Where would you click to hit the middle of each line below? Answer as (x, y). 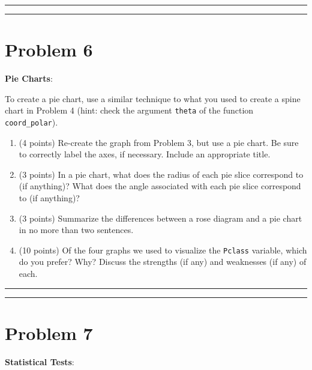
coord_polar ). (31, 122)
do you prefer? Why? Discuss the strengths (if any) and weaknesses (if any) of (163, 262)
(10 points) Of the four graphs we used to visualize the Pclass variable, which (163, 250)
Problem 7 (49, 332)
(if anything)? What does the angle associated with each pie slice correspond (160, 186)
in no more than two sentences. (76, 230)
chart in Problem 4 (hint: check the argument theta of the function (129, 110)
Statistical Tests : (40, 361)
